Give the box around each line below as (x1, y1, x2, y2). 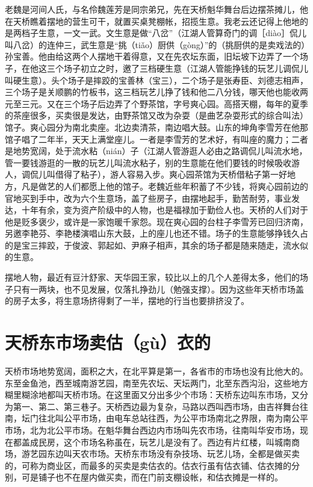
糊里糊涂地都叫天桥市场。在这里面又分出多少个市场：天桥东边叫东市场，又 (5, 388, 300, 401)
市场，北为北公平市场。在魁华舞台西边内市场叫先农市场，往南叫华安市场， (5, 423, 300, 436)
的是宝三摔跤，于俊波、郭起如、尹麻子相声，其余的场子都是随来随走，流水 (5, 238, 300, 251)
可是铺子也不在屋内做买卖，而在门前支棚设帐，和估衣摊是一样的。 (21, 471, 283, 483)
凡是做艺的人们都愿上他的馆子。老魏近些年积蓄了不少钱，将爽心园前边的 (21, 179, 308, 192)
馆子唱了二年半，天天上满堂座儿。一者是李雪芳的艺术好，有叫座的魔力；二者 (5, 132, 308, 145)
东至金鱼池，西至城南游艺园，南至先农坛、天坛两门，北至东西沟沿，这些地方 (5, 376, 308, 389)
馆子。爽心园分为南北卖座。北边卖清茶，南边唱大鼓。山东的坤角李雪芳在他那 (5, 120, 308, 133)
